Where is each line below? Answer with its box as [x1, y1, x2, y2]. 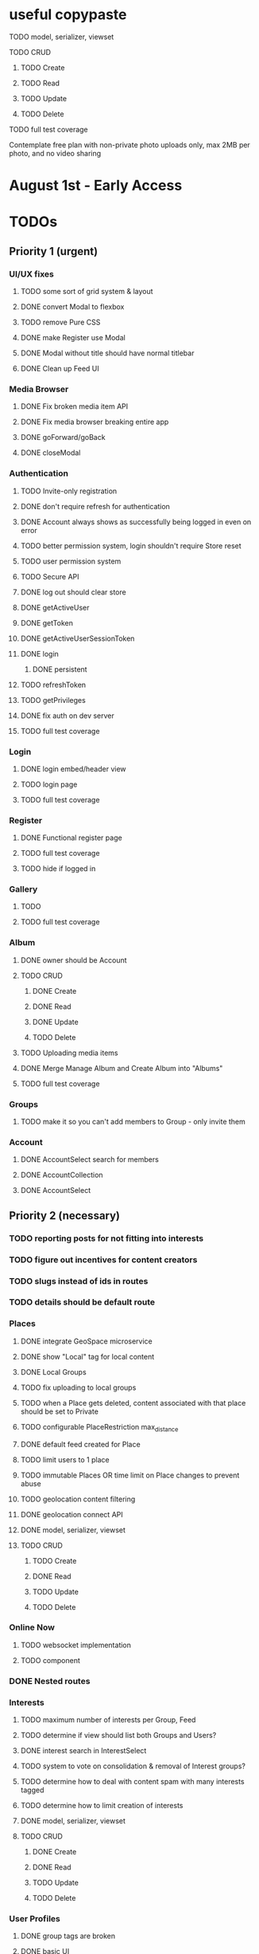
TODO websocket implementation [20, 1640, 132, 1650]
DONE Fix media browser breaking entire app [20, 417, 169, 427]
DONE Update [32, 1017, 79, 1026]
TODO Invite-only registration [20, 486, 118, 496]
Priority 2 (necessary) [9, 1209, 121, 1222]
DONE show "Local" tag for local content [20, 1352, 155, 1361]
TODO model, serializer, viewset [9, 32, 114, 41]
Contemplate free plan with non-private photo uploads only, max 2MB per [9, 139, 251, 149]
